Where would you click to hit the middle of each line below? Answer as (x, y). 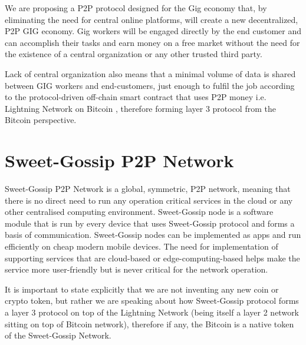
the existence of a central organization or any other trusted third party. (134, 54)
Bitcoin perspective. (41, 120)
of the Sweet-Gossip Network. (58, 335)
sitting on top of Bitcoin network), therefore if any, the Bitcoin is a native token (149, 324)
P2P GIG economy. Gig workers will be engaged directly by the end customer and (153, 31)
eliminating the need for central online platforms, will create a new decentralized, (152, 19)
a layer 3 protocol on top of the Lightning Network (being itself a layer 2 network (152, 312)
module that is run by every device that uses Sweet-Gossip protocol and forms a (150, 223)
